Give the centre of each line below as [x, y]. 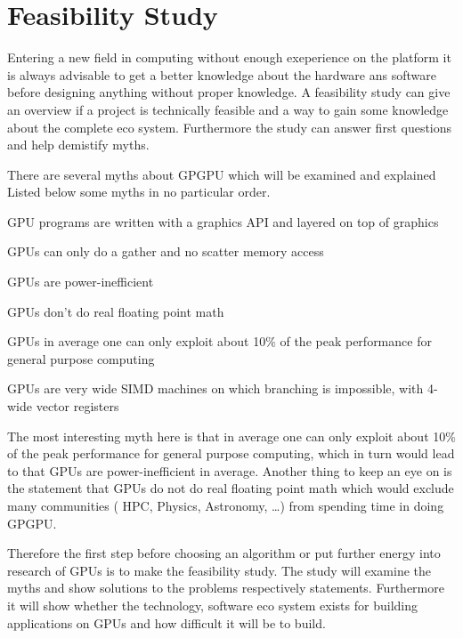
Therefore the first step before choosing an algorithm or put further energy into [224, 553]
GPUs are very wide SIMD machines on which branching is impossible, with [215, 388]
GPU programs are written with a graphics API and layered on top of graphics [223, 221]
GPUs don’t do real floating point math [116, 311]
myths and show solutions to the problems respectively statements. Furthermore [226, 588]
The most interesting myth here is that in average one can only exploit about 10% [231, 436]
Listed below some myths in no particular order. [139, 192]
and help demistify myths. [78, 145]
